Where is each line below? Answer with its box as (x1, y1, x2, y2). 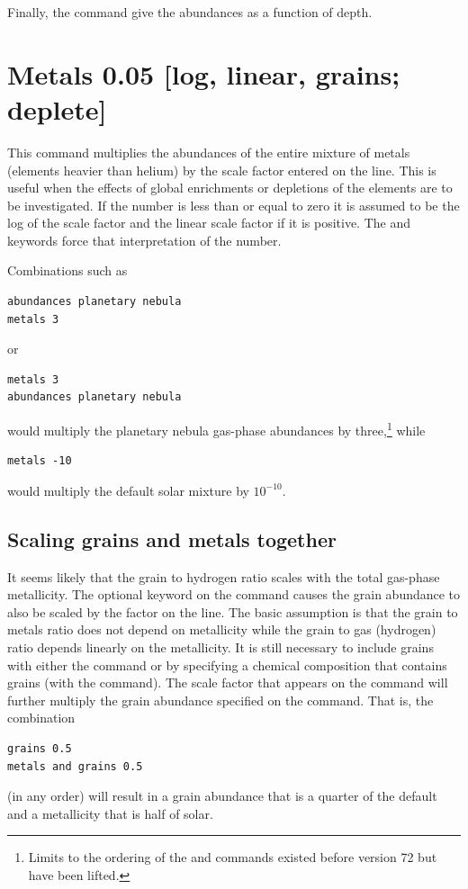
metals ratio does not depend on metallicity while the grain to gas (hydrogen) (7, 620, 436, 639)
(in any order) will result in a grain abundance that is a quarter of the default (7, 786, 437, 805)
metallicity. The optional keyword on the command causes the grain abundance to (7, 585, 461, 604)
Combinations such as (7, 261, 128, 280)
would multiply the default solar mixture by (7, 480, 249, 499)
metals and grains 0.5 (7, 759, 143, 773)
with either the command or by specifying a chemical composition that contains (7, 655, 447, 674)
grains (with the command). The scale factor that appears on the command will (7, 673, 448, 692)
